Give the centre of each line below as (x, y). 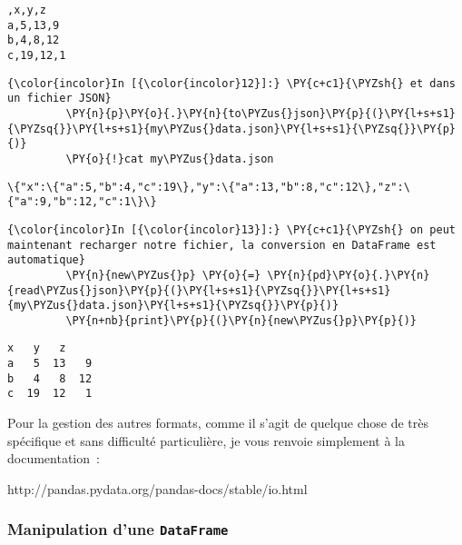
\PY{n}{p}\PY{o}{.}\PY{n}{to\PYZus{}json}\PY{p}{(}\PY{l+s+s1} (260, 113)
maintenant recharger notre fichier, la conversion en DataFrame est (222, 245)
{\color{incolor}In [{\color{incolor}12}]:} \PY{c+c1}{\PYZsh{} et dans (231, 83)
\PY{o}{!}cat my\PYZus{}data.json (170, 159)
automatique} (46, 260)
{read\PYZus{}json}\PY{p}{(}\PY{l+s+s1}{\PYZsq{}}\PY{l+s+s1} (199, 290)
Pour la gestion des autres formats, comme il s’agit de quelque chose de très (218, 423)
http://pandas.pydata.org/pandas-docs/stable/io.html (157, 488)
